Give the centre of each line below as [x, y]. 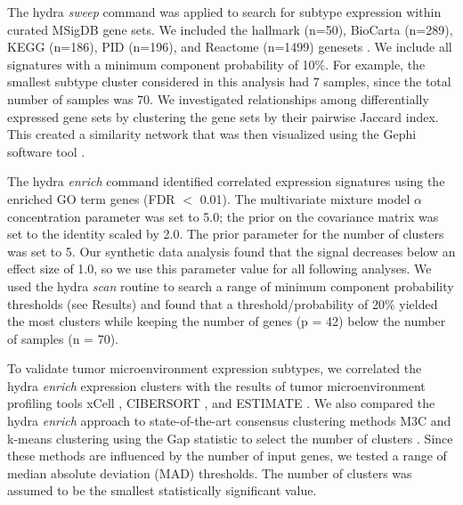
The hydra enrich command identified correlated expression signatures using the [226, 181]
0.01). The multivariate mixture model [305, 198]
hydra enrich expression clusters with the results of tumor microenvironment [216, 385]
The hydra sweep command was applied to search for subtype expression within [224, 12]
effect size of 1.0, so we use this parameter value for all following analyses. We [219, 269]
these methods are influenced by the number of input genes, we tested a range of [227, 456]
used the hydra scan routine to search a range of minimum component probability [231, 285]
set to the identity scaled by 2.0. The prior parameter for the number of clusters [226, 234]
